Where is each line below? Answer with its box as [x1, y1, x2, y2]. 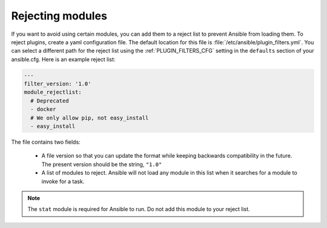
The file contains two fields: [11, 138, 81, 146]
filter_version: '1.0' [24, 81, 91, 87]
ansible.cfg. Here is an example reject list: [11, 55, 116, 63]
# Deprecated [30, 97, 69, 104]
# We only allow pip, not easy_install [30, 114, 149, 121]
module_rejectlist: [24, 89, 82, 96]
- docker [30, 106, 56, 113]
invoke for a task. [41, 178, 85, 185]
